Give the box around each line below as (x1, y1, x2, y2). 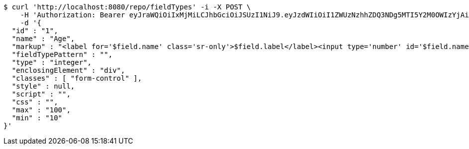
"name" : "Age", (11, 35, 75, 43)
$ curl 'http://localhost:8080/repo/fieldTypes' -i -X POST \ (3, 3, 251, 11)
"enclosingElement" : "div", (11, 66, 125, 74)
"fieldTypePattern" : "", (11, 50, 113, 58)
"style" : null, (11, 82, 75, 90)
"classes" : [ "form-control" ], (11, 74, 142, 82)
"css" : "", (11, 98, 58, 106)
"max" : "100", (11, 106, 71, 114)
